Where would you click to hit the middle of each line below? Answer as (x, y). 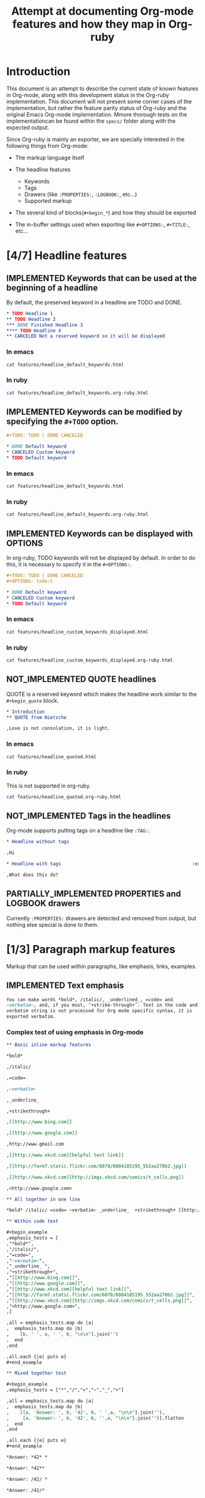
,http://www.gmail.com (35, 1144)
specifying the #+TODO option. (63, 422)
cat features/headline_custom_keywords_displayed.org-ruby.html (90, 660)
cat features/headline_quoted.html (52, 757)
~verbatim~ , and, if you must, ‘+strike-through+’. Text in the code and (102, 1005)
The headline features (43, 169)
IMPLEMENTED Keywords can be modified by (95, 412)
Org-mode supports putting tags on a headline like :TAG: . (78, 831)
